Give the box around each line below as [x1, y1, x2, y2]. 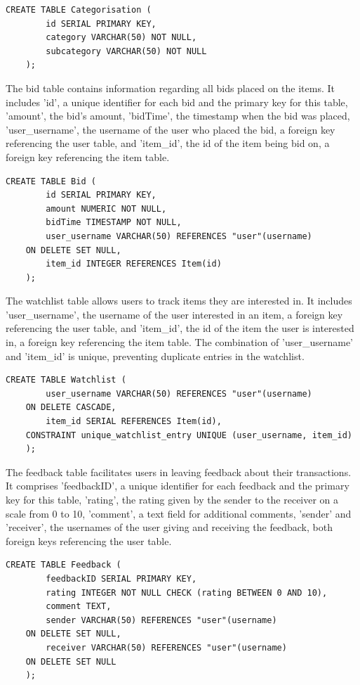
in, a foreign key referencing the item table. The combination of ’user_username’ [6, 335, 354, 350]
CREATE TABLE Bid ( [6, 176, 96, 186]
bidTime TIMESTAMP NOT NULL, [46, 217, 182, 228]
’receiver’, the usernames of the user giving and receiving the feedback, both [6, 520, 333, 534]
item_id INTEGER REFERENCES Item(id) [46, 259, 222, 269]
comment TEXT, [46, 601, 112, 612]
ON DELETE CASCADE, [25, 402, 116, 413]
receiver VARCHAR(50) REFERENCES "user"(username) [46, 642, 287, 653]
